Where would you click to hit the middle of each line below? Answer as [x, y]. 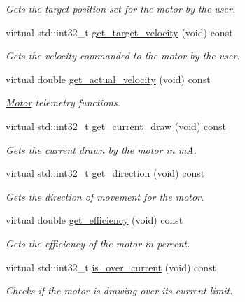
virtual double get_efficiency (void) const [94, 220]
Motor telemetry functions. [63, 102]
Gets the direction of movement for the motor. [105, 196]
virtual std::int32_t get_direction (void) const [105, 173]
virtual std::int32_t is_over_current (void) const [111, 267]
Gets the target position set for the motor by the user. [121, 8]
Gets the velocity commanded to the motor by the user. [123, 56]
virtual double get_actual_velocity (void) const [108, 79]
